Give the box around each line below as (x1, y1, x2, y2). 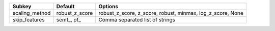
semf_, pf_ (56, 16, 81, 23)
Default (56, 3, 75, 10)
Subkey (12, 3, 32, 10)
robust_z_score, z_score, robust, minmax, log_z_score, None (98, 10, 244, 16)
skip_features (12, 16, 45, 23)
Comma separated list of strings (98, 16, 176, 23)
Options (98, 3, 119, 10)
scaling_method (12, 10, 51, 16)
